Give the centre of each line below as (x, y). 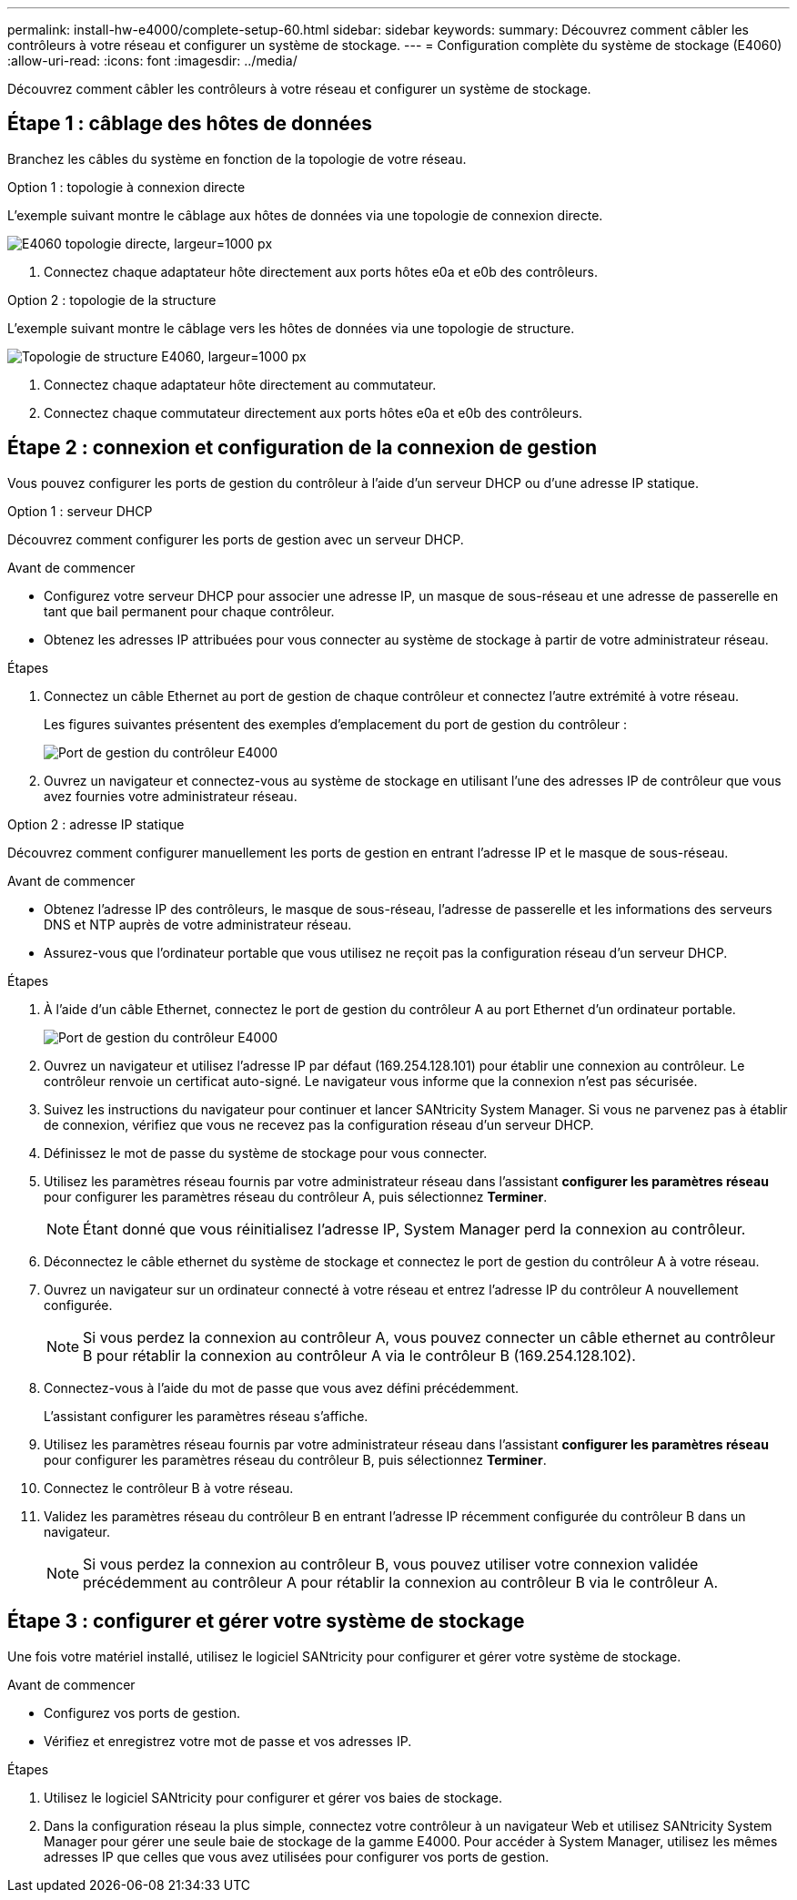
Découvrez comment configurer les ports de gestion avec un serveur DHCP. (236, 539)
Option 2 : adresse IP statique (96, 824)
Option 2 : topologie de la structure (112, 300)
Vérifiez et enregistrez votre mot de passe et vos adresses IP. (228, 1741)
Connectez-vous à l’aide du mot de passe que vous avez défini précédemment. (282, 1387)
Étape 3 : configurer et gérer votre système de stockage (266, 1621)
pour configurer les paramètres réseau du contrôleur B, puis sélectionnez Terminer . (295, 1459)
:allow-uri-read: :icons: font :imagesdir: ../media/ (152, 61)
